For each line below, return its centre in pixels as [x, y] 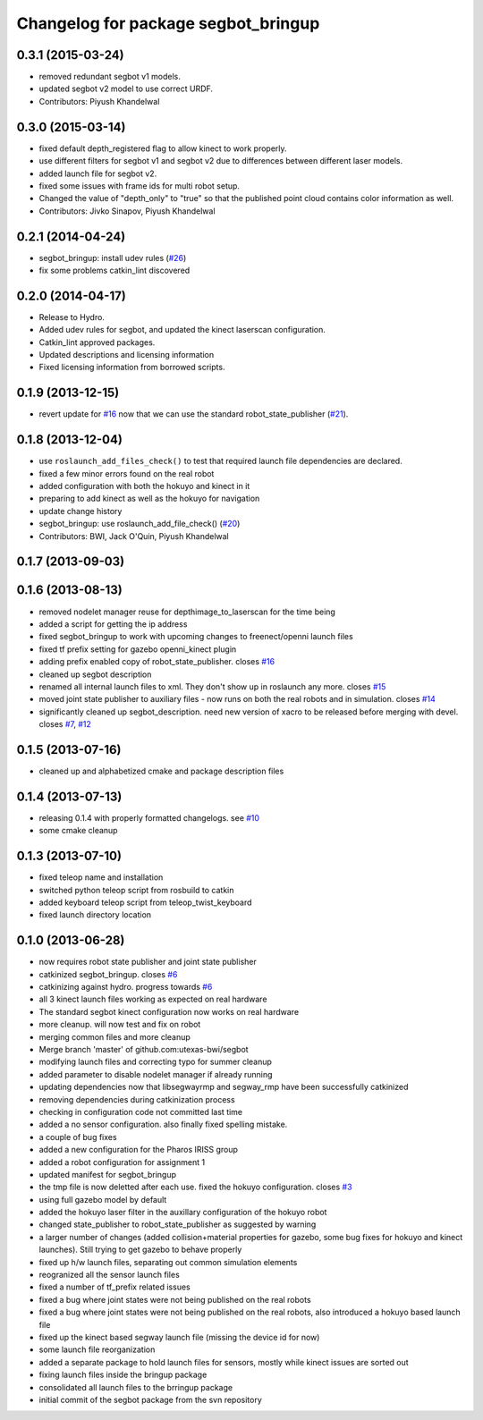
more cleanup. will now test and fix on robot [120, 1025]
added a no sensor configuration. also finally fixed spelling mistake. [163, 1124]
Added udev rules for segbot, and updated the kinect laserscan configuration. [182, 330]
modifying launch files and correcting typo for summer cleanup [156, 1062]
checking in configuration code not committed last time [141, 1111]
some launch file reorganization [97, 1349]
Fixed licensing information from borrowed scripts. [132, 368]
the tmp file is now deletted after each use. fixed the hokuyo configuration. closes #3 [195, 1187]
